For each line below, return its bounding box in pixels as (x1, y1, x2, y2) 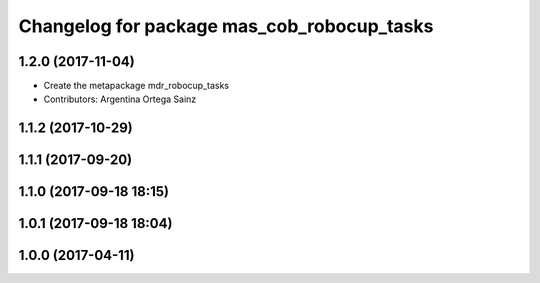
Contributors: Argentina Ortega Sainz (43, 93, 197, 105)
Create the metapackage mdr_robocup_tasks (43, 80, 230, 92)
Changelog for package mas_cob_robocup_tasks (18, 15, 434, 37)
